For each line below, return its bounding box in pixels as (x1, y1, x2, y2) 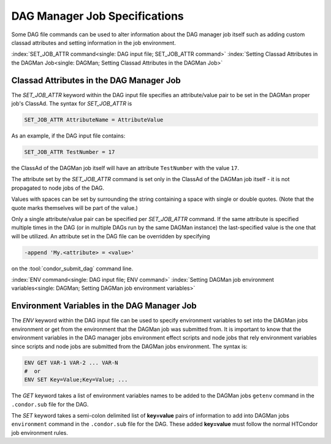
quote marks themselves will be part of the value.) (11, 204, 138, 211)
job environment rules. (11, 429, 69, 436)
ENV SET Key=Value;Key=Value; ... (24, 376, 128, 383)
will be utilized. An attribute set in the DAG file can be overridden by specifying (11, 232, 210, 240)
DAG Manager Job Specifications (11, 9, 184, 23)
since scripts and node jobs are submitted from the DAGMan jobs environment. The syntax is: (11, 343, 248, 350)
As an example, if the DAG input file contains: (11, 132, 126, 139)
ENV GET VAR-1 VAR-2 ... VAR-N (24, 359, 119, 366)
